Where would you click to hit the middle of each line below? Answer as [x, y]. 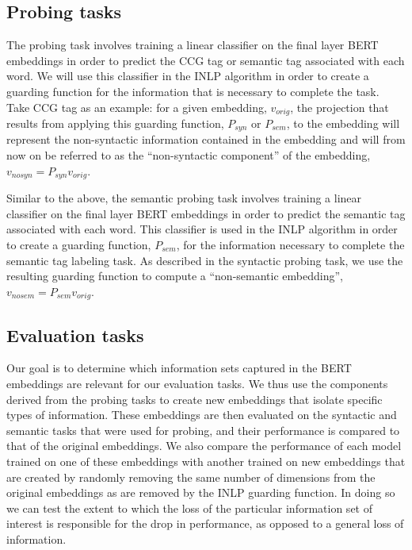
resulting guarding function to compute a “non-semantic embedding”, [175, 276]
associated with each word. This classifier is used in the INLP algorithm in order [202, 229]
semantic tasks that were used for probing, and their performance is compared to [203, 430]
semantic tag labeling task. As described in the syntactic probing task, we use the [205, 260]
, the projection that [340, 107]
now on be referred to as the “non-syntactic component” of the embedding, [189, 155]
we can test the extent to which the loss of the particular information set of [189, 508]
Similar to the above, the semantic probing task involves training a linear [184, 198]
